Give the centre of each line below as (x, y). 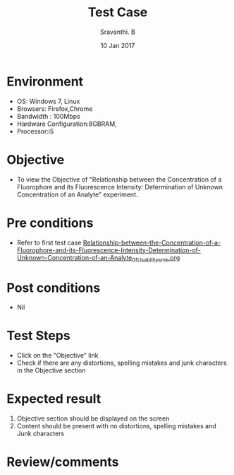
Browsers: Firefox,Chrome (55, 109)
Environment (45, 81)
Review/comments (63, 462)
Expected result (54, 399)
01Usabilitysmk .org (156, 258)
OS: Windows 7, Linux (48, 101)
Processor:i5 (35, 131)
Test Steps (39, 336)
